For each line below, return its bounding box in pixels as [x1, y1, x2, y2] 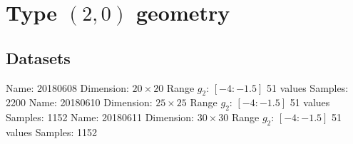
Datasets [6, 46, 71, 68]
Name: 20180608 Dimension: [6, 80, 129, 95]
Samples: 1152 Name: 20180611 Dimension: [6, 110, 194, 125]
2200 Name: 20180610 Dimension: [6, 95, 153, 110]
